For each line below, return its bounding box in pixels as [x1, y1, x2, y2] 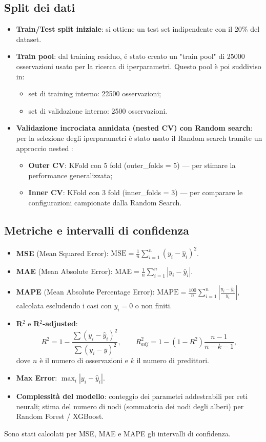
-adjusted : [42, 318, 78, 329]
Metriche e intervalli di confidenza [4, 222, 190, 238]
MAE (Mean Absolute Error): [16, 266, 113, 277]
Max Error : [16, 372, 57, 383]
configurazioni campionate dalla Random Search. [28, 197, 182, 207]
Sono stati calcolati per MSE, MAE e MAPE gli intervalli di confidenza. [4, 428, 231, 438]
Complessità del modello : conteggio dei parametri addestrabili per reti [16, 391, 248, 402]
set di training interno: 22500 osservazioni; [28, 88, 161, 99]
